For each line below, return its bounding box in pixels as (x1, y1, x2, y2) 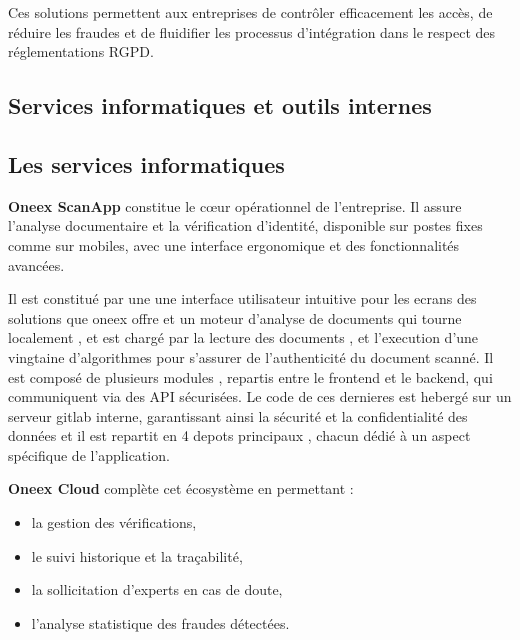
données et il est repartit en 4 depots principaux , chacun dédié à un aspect (8, 425, 471, 446)
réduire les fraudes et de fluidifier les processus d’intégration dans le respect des (8, 21, 496, 42)
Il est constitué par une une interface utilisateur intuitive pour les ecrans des (8, 288, 477, 309)
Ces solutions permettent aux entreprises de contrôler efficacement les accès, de (8, 2, 493, 22)
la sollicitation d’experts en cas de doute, (31, 579, 283, 600)
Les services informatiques (8, 148, 285, 179)
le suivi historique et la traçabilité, (31, 545, 243, 566)
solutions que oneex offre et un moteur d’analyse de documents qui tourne (8, 307, 462, 328)
